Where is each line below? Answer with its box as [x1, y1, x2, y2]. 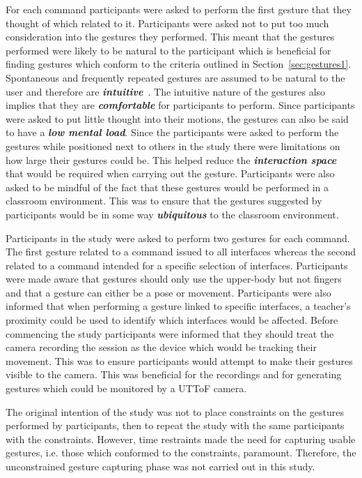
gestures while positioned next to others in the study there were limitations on [6, 138, 340, 153]
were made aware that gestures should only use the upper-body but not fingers [6, 271, 342, 286]
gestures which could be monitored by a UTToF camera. [6, 381, 247, 396]
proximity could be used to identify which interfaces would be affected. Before [6, 313, 338, 327]
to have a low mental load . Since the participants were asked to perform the [6, 125, 339, 140]
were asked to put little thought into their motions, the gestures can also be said [6, 111, 349, 126]
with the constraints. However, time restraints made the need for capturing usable [6, 431, 356, 446]
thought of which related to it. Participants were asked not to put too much [6, 15, 329, 30]
